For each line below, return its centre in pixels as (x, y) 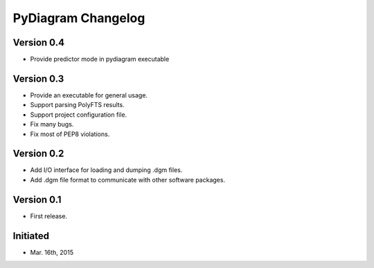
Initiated (31, 236)
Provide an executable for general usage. (89, 95)
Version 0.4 (39, 42)
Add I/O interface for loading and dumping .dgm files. (106, 170)
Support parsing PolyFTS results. (77, 105)
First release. (49, 216)
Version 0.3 (38, 78)
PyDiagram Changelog (79, 18)
